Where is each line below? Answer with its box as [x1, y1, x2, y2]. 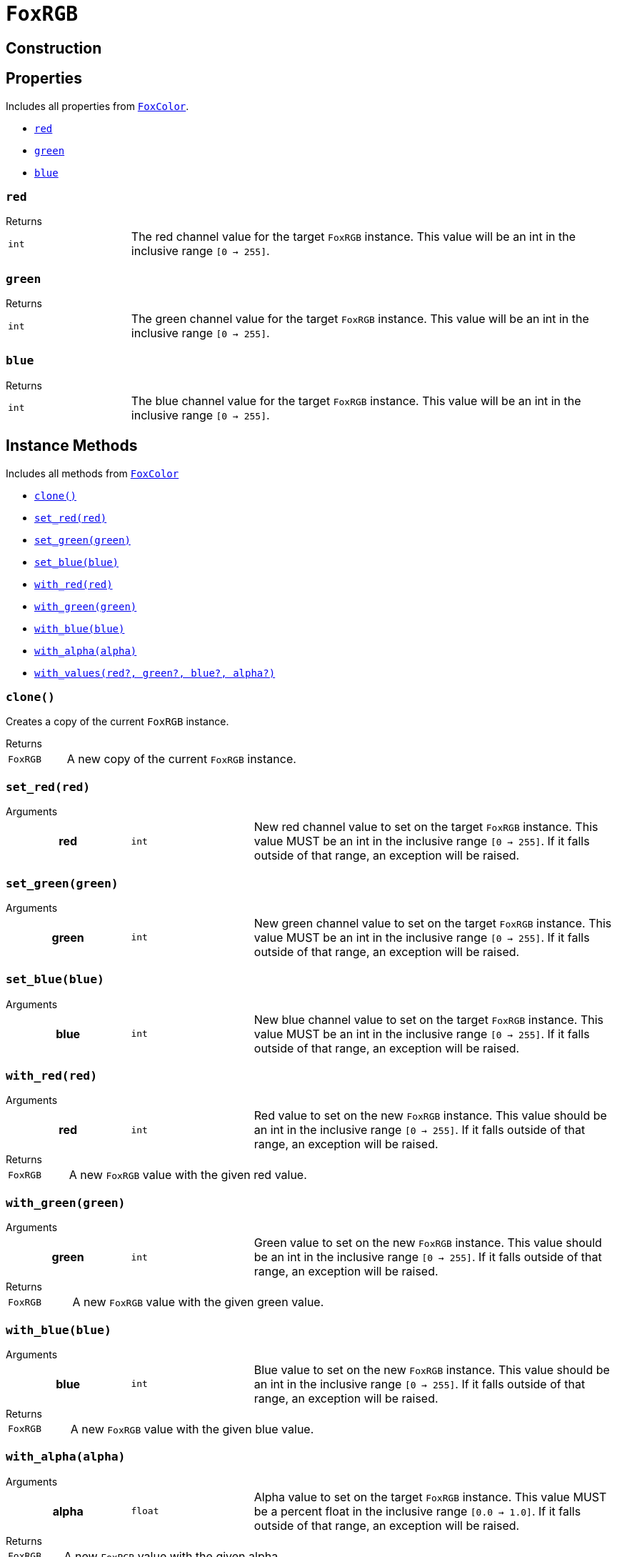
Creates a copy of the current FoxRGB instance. [6, 715, 229, 728]
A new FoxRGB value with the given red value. [69, 1168, 307, 1183]
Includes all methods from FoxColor [6, 467, 179, 479]
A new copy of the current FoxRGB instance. [66, 752, 296, 767]
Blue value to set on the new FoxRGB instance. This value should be [254, 1362, 610, 1377]
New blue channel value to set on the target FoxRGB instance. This [254, 1012, 604, 1027]
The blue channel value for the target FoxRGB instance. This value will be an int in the [131, 393, 581, 408]
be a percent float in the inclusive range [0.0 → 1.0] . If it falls [254, 1503, 581, 1518]
